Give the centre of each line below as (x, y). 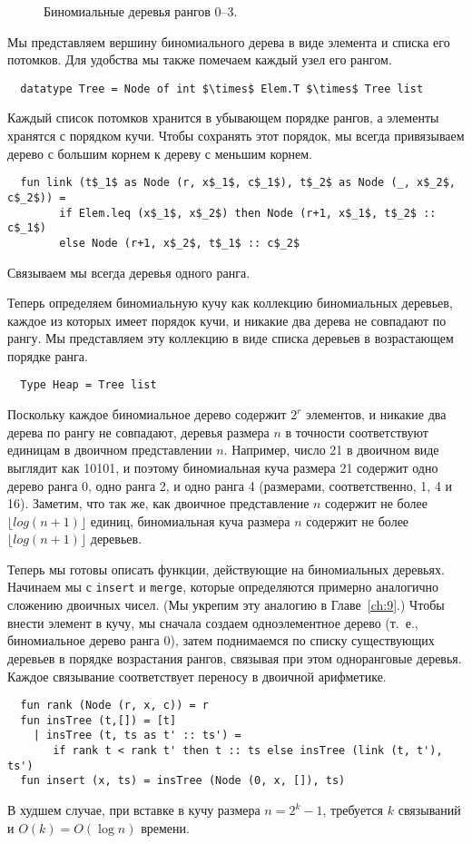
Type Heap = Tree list (88, 385)
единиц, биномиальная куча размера (190, 520)
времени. (165, 827)
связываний (429, 810)
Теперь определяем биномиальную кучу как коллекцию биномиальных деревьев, (230, 303)
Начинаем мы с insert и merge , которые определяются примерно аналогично (223, 587)
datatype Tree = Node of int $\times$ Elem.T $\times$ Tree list (222, 88)
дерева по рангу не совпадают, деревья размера (138, 432)
